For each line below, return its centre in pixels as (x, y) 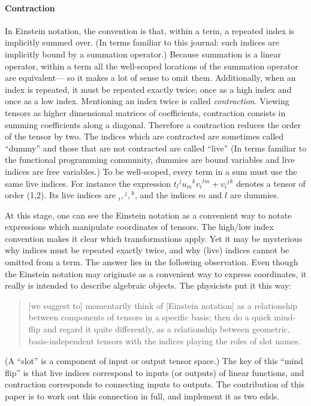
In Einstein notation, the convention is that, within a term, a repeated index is (150, 30)
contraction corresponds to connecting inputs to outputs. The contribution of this (155, 384)
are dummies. (254, 195)
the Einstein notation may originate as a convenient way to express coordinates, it (156, 273)
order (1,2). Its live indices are (60, 195)
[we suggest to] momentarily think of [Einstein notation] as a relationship (163, 305)
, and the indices (165, 195)
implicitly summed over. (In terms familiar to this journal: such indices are (142, 42)
